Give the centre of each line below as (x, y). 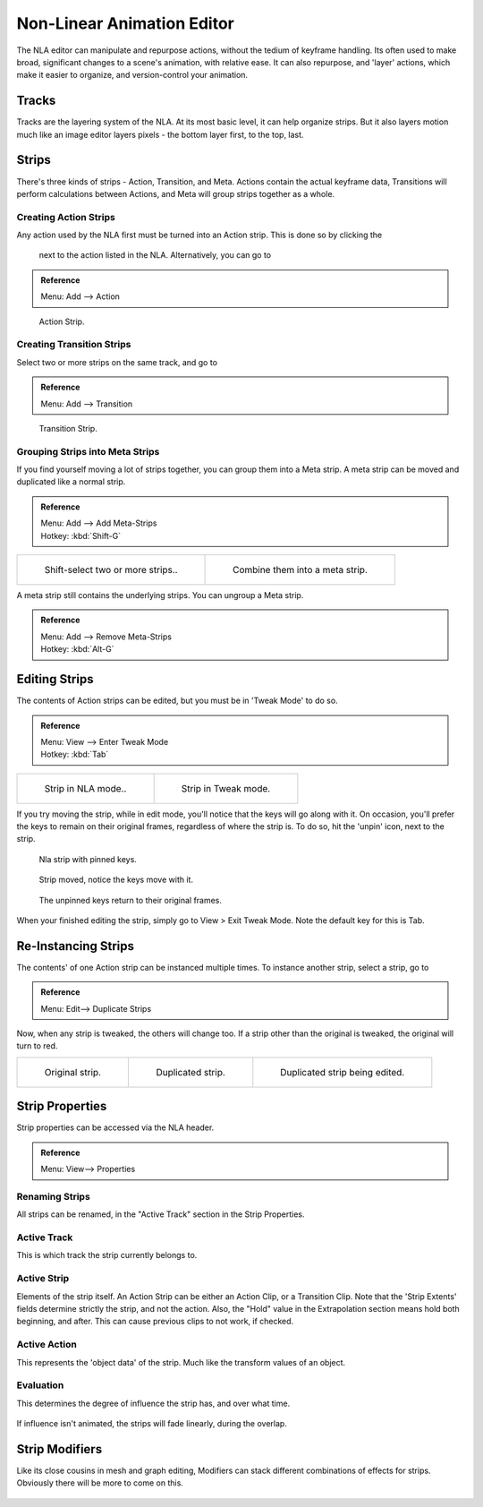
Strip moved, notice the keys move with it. (116, 880)
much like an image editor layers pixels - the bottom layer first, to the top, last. (160, 134)
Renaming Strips (54, 1196)
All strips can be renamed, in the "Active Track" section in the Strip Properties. (161, 1214)
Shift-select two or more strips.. (111, 570)
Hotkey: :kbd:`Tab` (75, 754)
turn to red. (37, 1046)
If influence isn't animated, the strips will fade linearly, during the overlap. (152, 1424)
